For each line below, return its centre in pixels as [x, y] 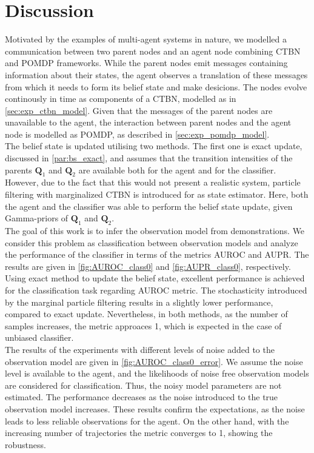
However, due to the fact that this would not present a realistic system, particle [153, 182]
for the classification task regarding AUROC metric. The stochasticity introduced [156, 290]
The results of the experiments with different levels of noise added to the [140, 349]
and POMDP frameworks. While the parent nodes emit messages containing [146, 63]
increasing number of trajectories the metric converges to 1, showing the [139, 433]
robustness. [25, 444]
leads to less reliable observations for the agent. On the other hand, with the [147, 421]
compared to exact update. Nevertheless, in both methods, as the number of [146, 314]
